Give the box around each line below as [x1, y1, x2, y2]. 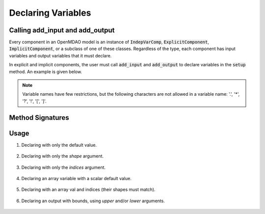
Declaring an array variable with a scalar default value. [21, 175, 132, 181]
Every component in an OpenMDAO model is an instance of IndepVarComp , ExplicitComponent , [9, 39, 210, 45]
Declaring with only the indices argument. [21, 164, 106, 170]
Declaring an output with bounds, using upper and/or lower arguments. [21, 198, 165, 204]
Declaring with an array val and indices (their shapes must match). [21, 187, 156, 192]
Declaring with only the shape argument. [21, 153, 104, 159]
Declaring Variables [9, 7, 91, 18]
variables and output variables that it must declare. [9, 53, 112, 58]
